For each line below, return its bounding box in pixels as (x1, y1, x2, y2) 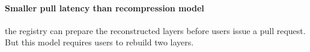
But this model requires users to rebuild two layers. (5, 36, 194, 48)
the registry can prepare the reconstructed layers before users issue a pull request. (5, 24, 306, 36)
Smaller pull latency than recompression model (5, 1, 204, 14)
